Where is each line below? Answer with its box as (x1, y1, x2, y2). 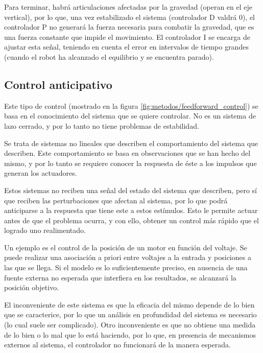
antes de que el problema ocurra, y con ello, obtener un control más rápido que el (4, 215, 259, 225)
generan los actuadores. (4, 168, 77, 178)
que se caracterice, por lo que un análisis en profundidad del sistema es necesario (4, 309, 257, 320)
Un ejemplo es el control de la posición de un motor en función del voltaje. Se (4, 242, 247, 252)
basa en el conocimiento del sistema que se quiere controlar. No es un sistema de (4, 110, 256, 121)
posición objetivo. (4, 282, 59, 293)
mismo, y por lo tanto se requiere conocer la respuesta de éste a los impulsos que (4, 157, 257, 168)
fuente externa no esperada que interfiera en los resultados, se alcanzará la (4, 272, 236, 283)
